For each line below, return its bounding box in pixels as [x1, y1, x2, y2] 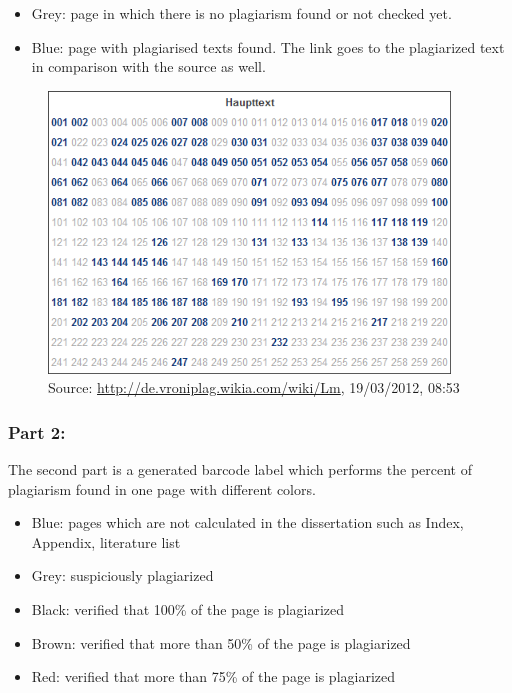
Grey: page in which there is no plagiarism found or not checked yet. [31, 3, 452, 23]
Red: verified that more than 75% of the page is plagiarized [31, 666, 396, 687]
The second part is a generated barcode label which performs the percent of [8, 459, 473, 480]
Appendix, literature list [31, 531, 181, 552]
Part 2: [8, 419, 66, 444]
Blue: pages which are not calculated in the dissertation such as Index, [31, 512, 464, 533]
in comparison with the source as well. [31, 56, 266, 77]
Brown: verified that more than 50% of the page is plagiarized [31, 632, 411, 653]
